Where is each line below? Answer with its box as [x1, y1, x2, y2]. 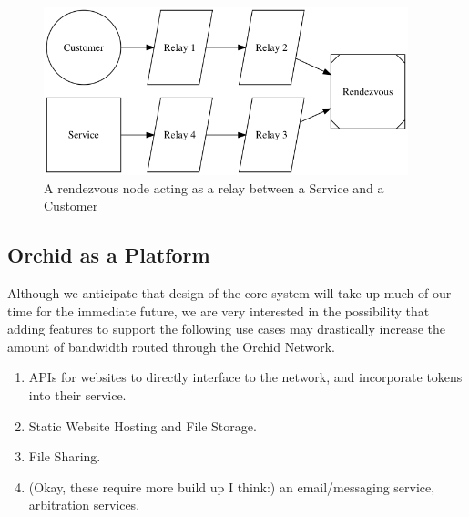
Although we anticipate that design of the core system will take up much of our [7, 283, 452, 302]
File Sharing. [28, 447, 101, 466]
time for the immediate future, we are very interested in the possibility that [7, 301, 430, 320]
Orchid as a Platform [7, 241, 210, 269]
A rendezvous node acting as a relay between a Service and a [44, 178, 384, 197]
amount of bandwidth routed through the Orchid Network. [7, 336, 335, 356]
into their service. [28, 385, 127, 404]
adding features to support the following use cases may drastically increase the [7, 319, 445, 338]
